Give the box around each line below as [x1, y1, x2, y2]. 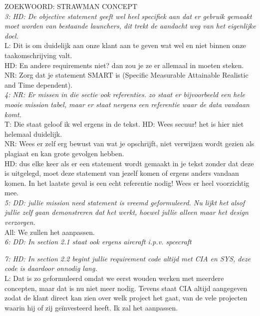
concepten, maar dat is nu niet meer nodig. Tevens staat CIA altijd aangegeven [4, 282, 248, 293]
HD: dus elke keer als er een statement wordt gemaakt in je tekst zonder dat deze [4, 158, 254, 168]
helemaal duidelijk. [4, 128, 62, 139]
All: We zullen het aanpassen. [4, 226, 95, 237]
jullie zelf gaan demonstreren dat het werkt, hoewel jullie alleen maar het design [4, 207, 249, 217]
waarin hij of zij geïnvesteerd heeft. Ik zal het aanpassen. [4, 302, 178, 312]
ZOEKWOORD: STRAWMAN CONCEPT [4, 1, 138, 11]
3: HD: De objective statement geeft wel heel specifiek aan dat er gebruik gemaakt [4, 11, 252, 21]
